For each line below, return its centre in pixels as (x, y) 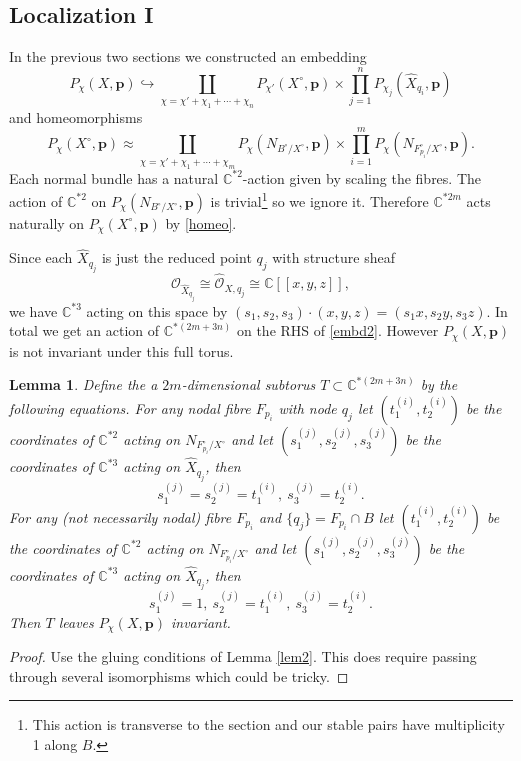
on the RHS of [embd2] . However (337, 330)
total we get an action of (84, 330)
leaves (76, 621)
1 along (55, 743)
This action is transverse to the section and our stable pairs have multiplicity (268, 724)
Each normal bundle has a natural (114, 177)
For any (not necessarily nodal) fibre (120, 516)
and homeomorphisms (76, 116)
